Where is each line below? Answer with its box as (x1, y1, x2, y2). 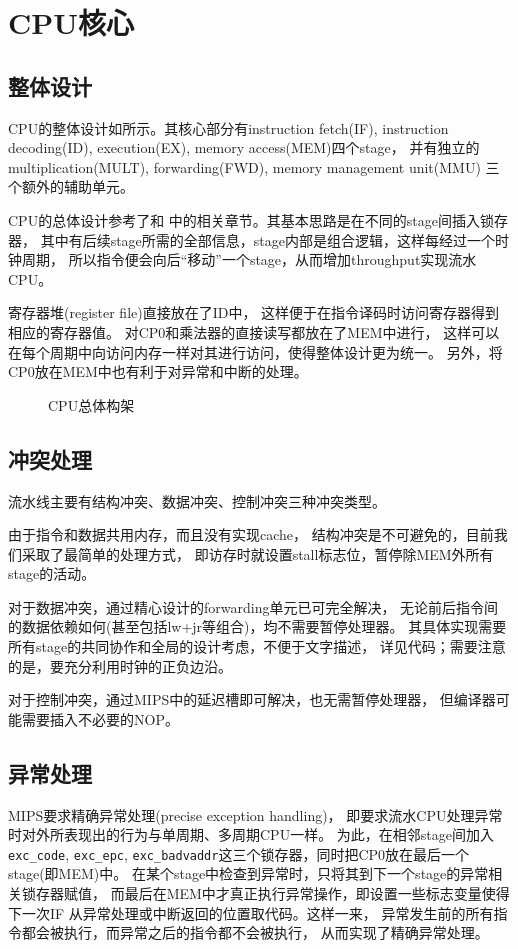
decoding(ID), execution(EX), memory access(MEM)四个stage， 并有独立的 (8, 137, 480, 158)
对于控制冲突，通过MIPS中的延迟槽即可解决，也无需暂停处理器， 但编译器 (8, 689, 496, 710)
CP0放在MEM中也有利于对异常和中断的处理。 (8, 361, 308, 382)
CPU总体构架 (48, 394, 135, 415)
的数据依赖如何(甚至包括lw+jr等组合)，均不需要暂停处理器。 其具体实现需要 (8, 616, 507, 637)
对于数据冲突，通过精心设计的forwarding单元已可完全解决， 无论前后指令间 (8, 596, 499, 617)
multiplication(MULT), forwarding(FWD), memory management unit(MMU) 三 (8, 156, 500, 177)
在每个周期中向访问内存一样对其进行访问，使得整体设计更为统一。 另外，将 (8, 341, 503, 362)
